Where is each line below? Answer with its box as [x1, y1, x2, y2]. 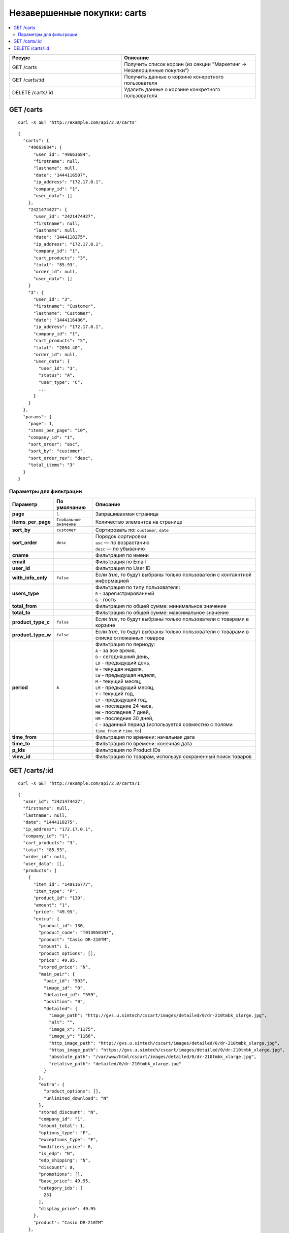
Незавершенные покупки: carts [9, 7, 147, 18]
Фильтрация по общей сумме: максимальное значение [95, 609, 229, 616]
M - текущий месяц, [95, 678, 142, 685]
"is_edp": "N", [38, 1151, 75, 1156]
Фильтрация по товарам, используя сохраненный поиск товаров [95, 753, 252, 760]
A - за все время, [95, 647, 136, 654]
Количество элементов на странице [95, 518, 183, 525]
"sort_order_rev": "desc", [28, 455, 94, 461]
